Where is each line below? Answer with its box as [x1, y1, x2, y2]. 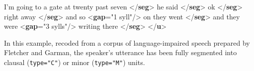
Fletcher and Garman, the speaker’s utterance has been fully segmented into [4, 47, 237, 58]
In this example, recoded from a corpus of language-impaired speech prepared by [4, 37, 250, 48]
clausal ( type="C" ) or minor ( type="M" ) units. [4, 57, 145, 67]
